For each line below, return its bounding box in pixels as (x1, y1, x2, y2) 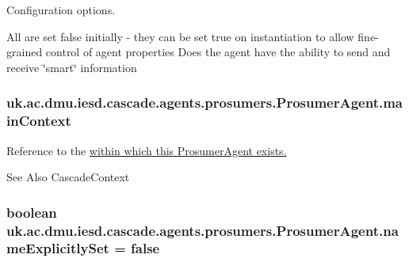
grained (6, 44, 43, 60)
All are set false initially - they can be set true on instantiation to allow (6, 28, 354, 44)
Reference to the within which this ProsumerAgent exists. (6, 142, 287, 158)
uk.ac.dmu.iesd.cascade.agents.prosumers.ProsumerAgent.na (6, 220, 399, 240)
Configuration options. (6, 2, 116, 17)
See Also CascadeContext (6, 169, 130, 185)
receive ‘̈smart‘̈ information (6, 59, 137, 75)
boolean (6, 202, 57, 222)
